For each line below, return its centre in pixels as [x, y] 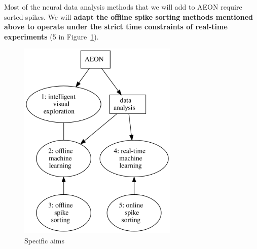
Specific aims [45, 240]
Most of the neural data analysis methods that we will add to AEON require [123, 7]
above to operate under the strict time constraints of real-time [116, 27]
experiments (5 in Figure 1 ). [51, 36]
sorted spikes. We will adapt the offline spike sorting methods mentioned [129, 16]
